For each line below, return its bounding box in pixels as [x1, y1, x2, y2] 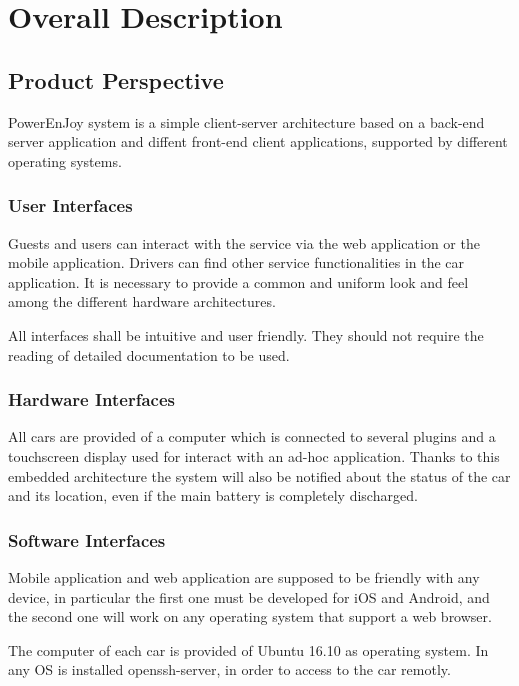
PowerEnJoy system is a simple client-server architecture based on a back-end [8, 111, 485, 132]
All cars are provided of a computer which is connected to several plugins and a [8, 426, 496, 447]
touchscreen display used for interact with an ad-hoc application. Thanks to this [8, 445, 500, 466]
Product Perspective [8, 64, 224, 95]
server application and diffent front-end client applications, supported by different [8, 131, 508, 152]
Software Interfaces [8, 527, 166, 552]
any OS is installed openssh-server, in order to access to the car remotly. [8, 659, 451, 680]
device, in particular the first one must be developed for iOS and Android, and [8, 586, 490, 607]
